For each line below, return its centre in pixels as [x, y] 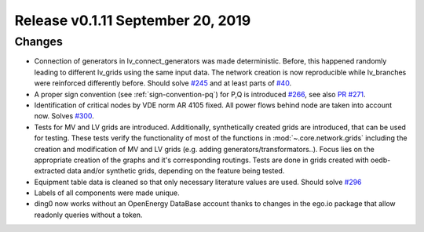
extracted [50, 171]
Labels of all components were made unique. [107, 193]
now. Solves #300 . [64, 116]
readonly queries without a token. [88, 215]
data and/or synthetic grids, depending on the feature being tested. [176, 171]
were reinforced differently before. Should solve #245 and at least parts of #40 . [163, 83]
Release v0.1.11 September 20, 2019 [133, 20]
